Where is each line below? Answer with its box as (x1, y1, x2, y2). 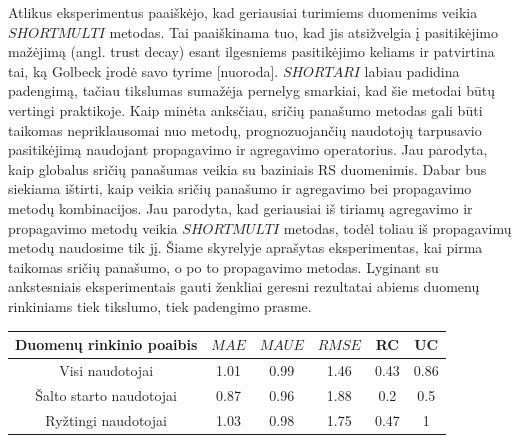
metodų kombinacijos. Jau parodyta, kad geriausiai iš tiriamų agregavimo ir (8, 197, 473, 218)
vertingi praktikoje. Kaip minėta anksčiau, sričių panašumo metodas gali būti (8, 99, 483, 120)
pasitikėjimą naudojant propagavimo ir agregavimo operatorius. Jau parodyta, (8, 139, 488, 160)
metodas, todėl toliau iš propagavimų (283, 217, 512, 238)
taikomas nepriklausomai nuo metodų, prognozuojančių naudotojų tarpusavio (8, 119, 482, 140)
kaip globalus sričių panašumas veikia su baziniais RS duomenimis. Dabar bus (8, 158, 487, 179)
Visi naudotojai (59, 359, 154, 380)
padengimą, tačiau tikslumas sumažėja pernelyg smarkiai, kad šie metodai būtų (8, 80, 495, 101)
